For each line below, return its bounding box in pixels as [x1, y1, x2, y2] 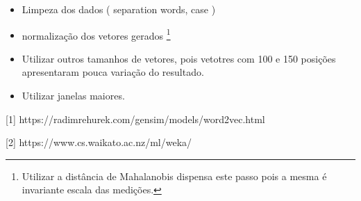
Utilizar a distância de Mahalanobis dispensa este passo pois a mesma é [22, 168, 327, 183]
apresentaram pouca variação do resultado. [22, 65, 204, 79]
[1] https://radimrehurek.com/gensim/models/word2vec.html [6, 111, 265, 126]
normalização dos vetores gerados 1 [22, 26, 171, 42]
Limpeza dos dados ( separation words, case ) [22, 2, 216, 16]
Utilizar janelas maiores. [22, 88, 125, 103]
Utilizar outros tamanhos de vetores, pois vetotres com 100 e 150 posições [22, 51, 336, 65]
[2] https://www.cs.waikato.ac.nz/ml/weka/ [6, 135, 192, 150]
